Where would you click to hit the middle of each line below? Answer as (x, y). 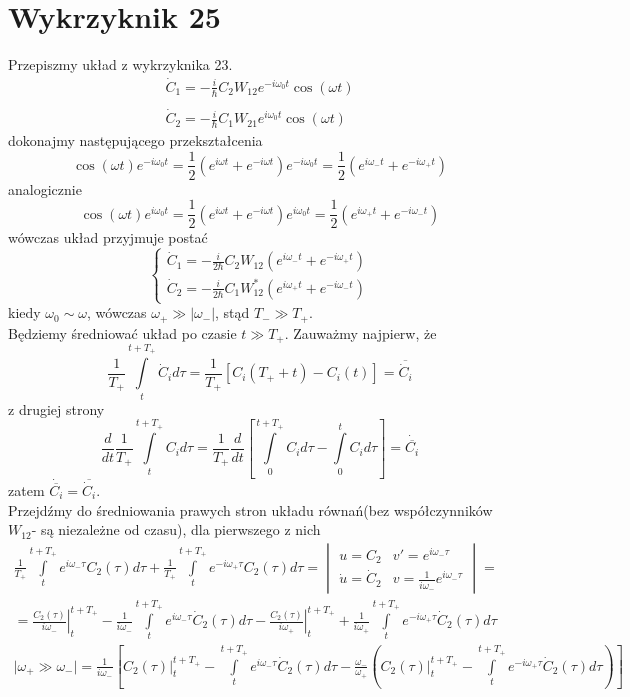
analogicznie (45, 188)
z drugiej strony (56, 408)
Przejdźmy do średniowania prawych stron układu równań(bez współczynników (250, 509)
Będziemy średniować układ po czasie (122, 332)
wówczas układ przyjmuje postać (108, 237)
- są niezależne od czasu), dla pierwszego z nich (176, 529)
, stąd (232, 312)
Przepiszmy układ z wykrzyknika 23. (120, 64)
